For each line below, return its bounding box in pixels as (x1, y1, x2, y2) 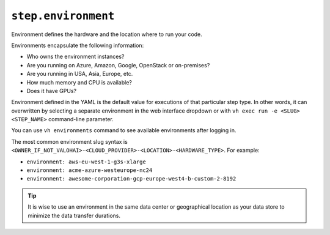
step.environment (11, 9, 115, 23)
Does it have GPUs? (26, 87, 76, 94)
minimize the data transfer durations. (28, 212, 120, 219)
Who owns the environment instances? (26, 53, 125, 61)
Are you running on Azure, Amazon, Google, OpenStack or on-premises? (26, 61, 210, 69)
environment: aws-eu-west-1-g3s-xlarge (26, 158, 146, 165)
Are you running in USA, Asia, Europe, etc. (26, 70, 133, 78)
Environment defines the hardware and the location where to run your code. (11, 31, 203, 38)
